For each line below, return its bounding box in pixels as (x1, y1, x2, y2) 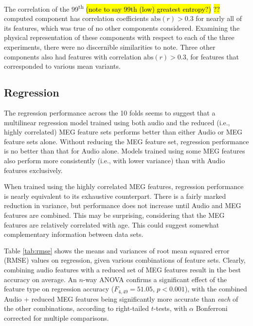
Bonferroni (196, 303, 228, 313)
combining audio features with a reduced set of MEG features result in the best (4, 264, 241, 274)
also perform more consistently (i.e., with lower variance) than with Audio (4, 155, 225, 165)
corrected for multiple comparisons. (4, 312, 109, 323)
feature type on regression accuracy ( (4, 284, 114, 294)
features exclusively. (4, 165, 63, 175)
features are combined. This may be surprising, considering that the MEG (4, 210, 225, 220)
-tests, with (153, 303, 187, 313)
